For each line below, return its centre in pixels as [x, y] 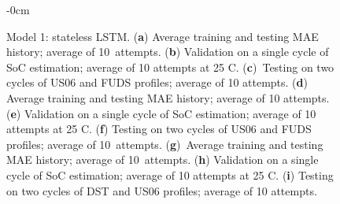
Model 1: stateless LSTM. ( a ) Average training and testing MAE [163, 36]
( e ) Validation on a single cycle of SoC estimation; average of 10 [161, 113]
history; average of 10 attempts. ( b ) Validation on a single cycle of [168, 52]
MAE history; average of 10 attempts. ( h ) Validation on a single [163, 159]
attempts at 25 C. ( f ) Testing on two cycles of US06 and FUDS [159, 129]
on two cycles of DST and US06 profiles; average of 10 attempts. [162, 190]
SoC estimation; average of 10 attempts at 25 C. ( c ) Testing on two [170, 67]
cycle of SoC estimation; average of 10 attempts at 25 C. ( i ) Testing [170, 174]
